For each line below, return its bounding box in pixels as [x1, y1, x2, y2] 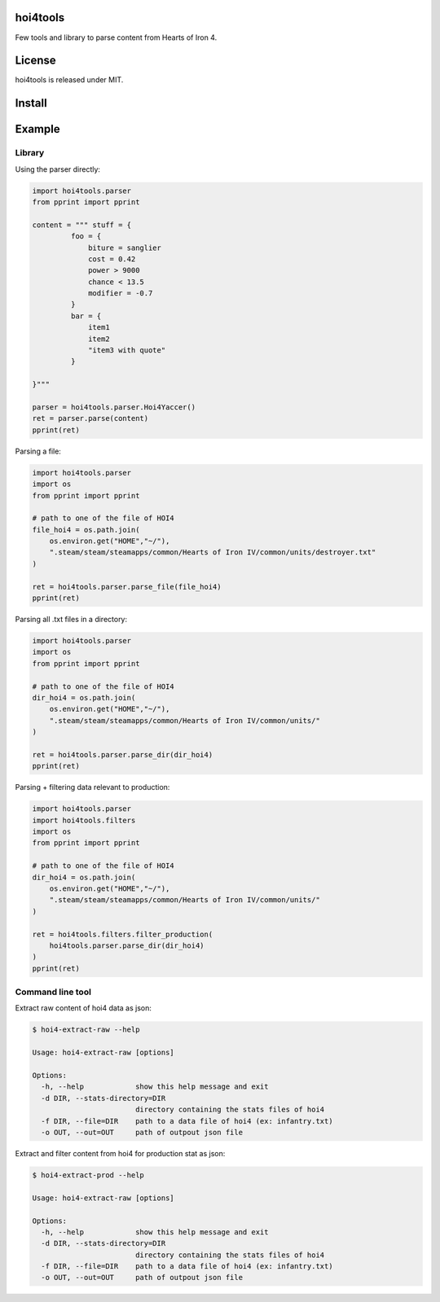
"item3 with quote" [88, 346, 166, 355]
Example [15, 122, 60, 136]
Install [15, 96, 48, 110]
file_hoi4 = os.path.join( [32, 525, 140, 534]
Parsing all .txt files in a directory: [15, 615, 128, 625]
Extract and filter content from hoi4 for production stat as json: [15, 1148, 226, 1158]
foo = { [70, 232, 102, 241]
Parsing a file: [15, 446, 61, 456]
